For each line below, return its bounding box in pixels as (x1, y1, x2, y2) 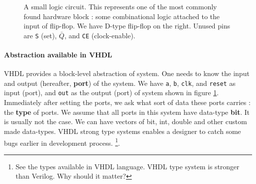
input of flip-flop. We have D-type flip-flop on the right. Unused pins (24, 21, 230, 31)
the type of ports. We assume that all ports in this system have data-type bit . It (4, 106, 250, 117)
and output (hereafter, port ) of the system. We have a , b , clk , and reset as (4, 78, 236, 88)
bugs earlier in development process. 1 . (4, 136, 120, 148)
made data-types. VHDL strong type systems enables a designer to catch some (4, 126, 241, 136)
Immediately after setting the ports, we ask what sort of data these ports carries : (4, 97, 251, 107)
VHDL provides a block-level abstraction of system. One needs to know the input (4, 68, 250, 79)
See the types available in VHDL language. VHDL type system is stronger (15, 161, 240, 171)
